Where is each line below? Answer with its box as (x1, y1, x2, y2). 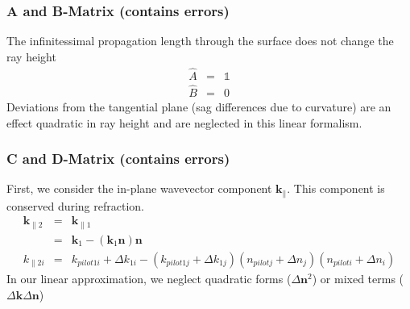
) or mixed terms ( (312, 269, 404, 286)
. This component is (287, 180, 385, 197)
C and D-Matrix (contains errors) (6, 148, 230, 169)
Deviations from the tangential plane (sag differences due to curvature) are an (6, 98, 391, 115)
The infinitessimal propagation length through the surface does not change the (6, 32, 394, 49)
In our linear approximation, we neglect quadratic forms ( (6, 269, 292, 286)
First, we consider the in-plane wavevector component (6, 180, 272, 197)
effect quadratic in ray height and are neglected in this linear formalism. (6, 114, 362, 131)
